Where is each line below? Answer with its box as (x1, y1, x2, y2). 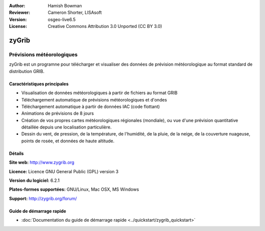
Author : (9, 3, 26, 8)
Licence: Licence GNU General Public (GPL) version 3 (9, 168, 119, 174)
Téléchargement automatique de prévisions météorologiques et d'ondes (21, 97, 167, 103)
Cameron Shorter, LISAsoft (48, 10, 102, 16)
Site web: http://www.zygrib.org (9, 159, 75, 165)
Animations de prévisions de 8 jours (21, 110, 94, 116)
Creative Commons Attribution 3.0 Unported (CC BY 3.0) (48, 24, 162, 29)
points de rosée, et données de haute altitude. (21, 138, 115, 144)
